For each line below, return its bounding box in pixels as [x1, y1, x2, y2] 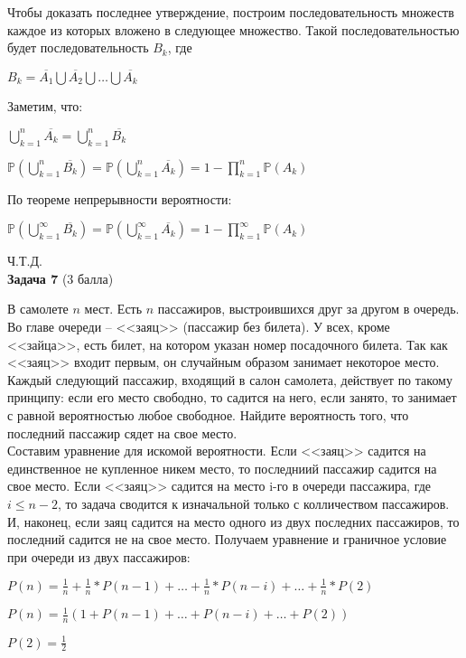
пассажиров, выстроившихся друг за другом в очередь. [157, 299, 460, 318]
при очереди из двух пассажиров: [7, 547, 191, 566]
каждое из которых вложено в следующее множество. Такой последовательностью [7, 20, 460, 39]
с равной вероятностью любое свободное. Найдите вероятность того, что [7, 405, 409, 424]
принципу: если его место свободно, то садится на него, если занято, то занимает [7, 388, 457, 407]
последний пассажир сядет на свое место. [7, 423, 238, 442]
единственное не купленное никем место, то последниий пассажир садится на [7, 458, 437, 477]
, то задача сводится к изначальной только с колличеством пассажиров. [58, 493, 450, 512]
